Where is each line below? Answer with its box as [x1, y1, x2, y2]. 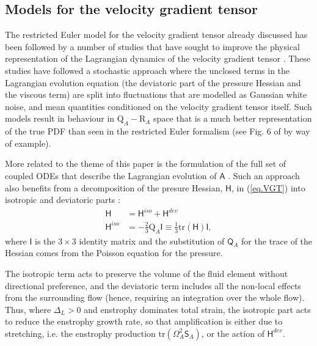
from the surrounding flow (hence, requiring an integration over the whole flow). [5, 291, 305, 304]
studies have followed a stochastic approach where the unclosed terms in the [5, 64, 290, 76]
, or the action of [201, 326, 264, 339]
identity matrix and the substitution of [79, 234, 225, 247]
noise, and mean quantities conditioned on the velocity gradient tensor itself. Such [5, 100, 312, 112]
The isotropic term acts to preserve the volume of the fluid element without [5, 267, 288, 279]
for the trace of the [241, 234, 313, 247]
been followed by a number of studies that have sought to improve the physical [5, 40, 300, 53]
